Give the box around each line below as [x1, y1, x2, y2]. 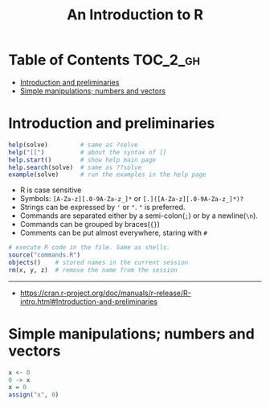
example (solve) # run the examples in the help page [8, 171, 207, 179]
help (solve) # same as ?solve [8, 141, 138, 149]
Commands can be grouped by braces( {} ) [19, 220, 161, 229]
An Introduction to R [67, 6, 203, 24]
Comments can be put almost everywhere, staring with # [19, 228, 207, 238]
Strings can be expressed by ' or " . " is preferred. [19, 203, 186, 212]
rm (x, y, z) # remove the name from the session [8, 265, 178, 274]
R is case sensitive [19, 185, 82, 195]
